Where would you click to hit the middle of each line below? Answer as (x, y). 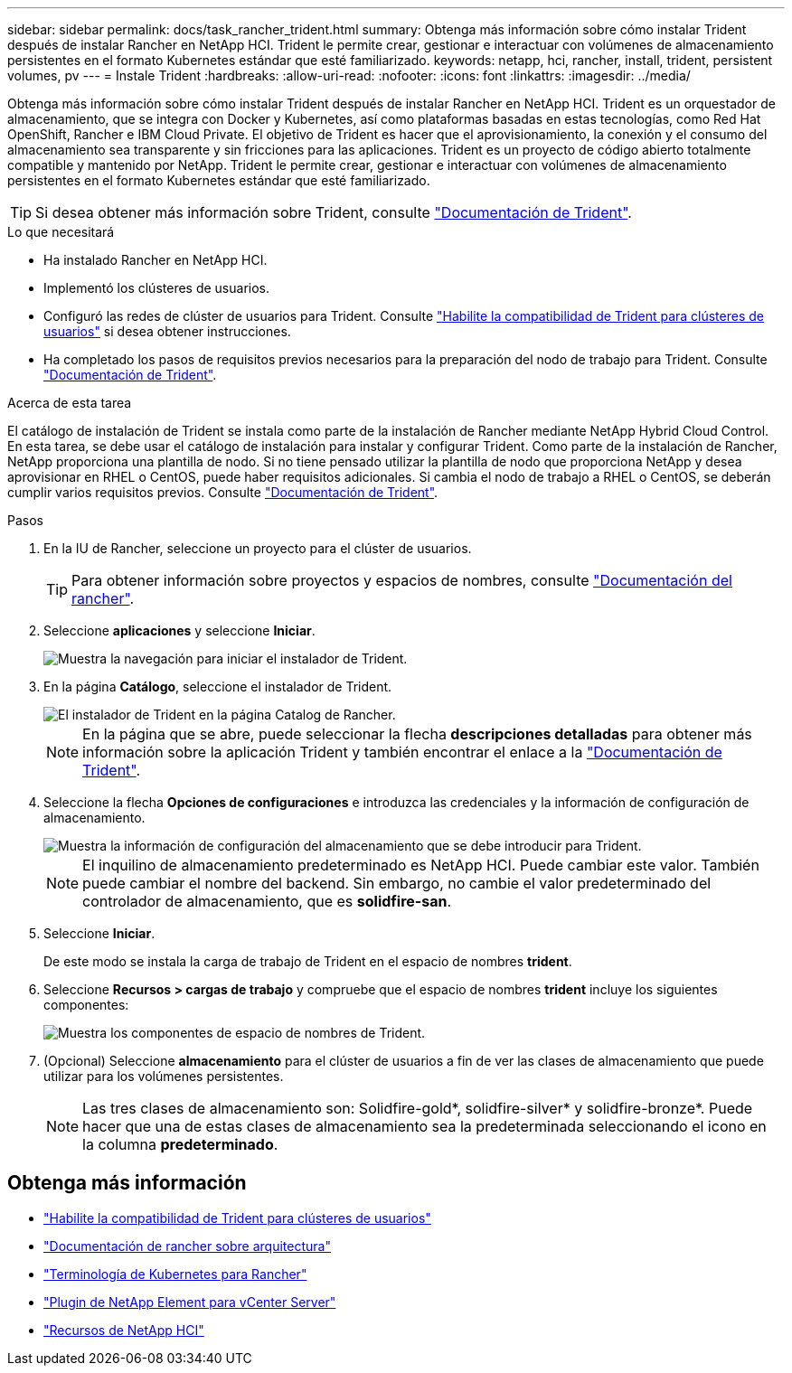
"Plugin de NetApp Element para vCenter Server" (190, 1302)
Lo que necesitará (61, 232)
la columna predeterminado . (180, 1144)
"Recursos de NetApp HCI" (124, 1330)
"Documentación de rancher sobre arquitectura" (187, 1246)
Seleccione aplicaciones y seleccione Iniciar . (179, 630)
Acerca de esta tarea (70, 403)
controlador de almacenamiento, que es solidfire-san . (267, 901)
